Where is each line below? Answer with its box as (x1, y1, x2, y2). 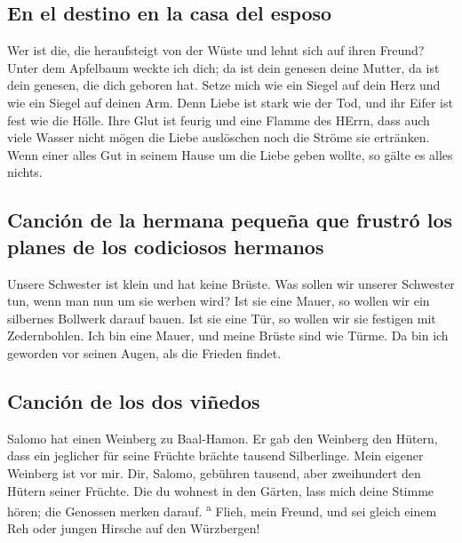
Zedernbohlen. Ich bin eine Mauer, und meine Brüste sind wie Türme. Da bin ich (7, 326, 449, 345)
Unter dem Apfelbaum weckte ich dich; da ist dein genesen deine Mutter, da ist (7, 58, 440, 76)
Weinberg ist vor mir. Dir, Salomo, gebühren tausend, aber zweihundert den (7, 463, 421, 482)
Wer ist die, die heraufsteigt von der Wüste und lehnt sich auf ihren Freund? (7, 41, 425, 60)
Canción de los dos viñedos (7, 387, 260, 414)
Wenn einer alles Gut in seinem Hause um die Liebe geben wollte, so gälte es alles (7, 145, 453, 164)
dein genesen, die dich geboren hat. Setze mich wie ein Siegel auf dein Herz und (7, 76, 441, 94)
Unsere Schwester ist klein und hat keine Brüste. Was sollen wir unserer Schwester (7, 274, 455, 292)
